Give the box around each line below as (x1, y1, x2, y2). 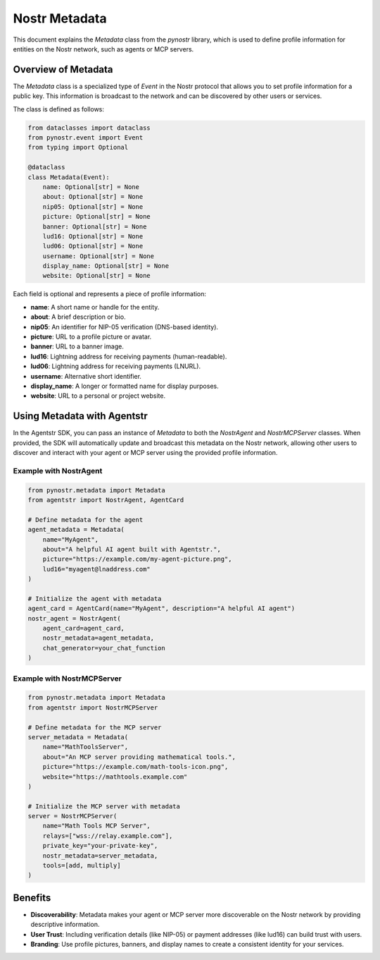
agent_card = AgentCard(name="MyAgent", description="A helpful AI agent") (27, 604, 296, 613)
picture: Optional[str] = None (42, 212, 151, 221)
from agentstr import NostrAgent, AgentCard (27, 496, 184, 504)
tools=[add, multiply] (42, 861, 121, 870)
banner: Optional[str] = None (42, 222, 147, 231)
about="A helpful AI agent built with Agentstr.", (42, 545, 221, 553)
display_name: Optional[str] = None (42, 262, 169, 270)
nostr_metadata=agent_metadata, (42, 634, 155, 642)
